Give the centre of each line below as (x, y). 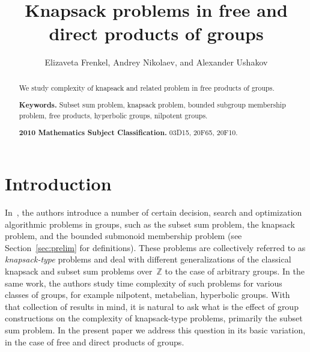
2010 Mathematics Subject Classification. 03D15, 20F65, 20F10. (128, 133)
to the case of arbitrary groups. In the (235, 271)
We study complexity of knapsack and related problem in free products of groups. (147, 87)
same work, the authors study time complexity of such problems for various (144, 283)
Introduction (58, 184)
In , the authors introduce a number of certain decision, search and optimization (153, 212)
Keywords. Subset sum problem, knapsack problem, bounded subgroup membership (152, 105)
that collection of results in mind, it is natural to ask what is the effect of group (152, 306)
